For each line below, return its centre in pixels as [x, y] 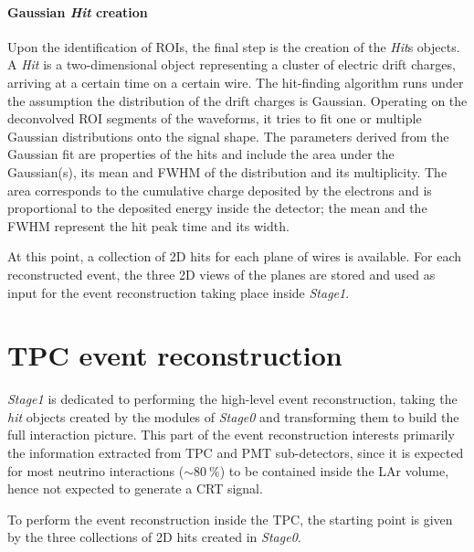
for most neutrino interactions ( [96, 470]
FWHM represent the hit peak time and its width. [148, 225]
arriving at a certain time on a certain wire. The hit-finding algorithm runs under [236, 82]
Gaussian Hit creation [78, 11]
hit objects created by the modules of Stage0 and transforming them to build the [233, 416]
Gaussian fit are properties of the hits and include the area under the [201, 154]
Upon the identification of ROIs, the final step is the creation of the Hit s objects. [234, 46]
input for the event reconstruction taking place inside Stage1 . [179, 292]
